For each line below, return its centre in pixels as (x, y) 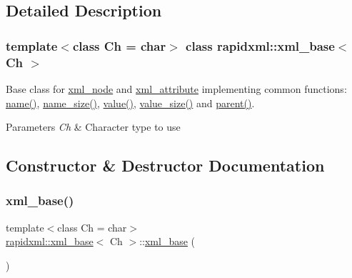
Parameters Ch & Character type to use (93, 127)
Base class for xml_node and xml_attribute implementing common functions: (176, 88)
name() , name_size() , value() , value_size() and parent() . (130, 103)
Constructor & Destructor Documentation (165, 165)
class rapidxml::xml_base (260, 45)
